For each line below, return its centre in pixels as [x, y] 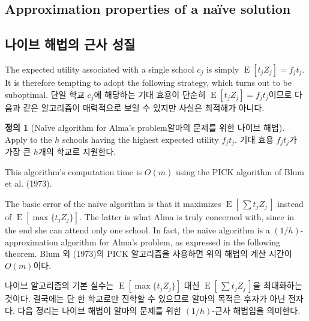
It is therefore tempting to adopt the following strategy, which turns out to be [148, 82]
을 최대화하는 [277, 285]
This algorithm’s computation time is [73, 171]
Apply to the [28, 139]
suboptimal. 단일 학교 [45, 94]
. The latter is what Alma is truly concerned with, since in [187, 217]
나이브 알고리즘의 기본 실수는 [59, 285]
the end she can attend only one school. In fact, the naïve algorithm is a [137, 230]
